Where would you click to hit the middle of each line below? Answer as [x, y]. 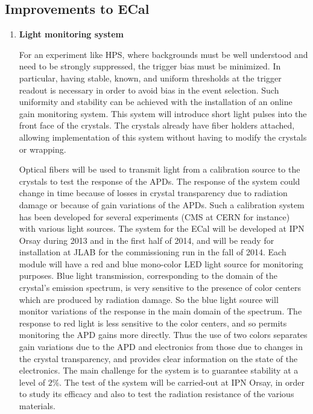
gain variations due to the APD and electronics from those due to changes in [161, 347]
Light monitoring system [71, 34]
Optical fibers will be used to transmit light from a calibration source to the [160, 169]
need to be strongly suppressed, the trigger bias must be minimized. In [150, 66]
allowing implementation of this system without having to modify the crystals [163, 137]
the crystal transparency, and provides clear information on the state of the [158, 358]
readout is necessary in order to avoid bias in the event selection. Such [149, 90]
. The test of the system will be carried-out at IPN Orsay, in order [182, 382]
